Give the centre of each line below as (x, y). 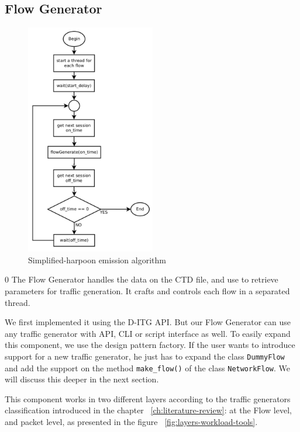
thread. (18, 302)
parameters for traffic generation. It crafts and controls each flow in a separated (147, 290)
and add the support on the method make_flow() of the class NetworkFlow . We (147, 367)
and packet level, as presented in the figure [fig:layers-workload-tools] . (131, 422)
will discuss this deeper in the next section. (82, 379)
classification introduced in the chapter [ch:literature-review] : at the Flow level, (148, 410)
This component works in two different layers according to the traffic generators (148, 398)
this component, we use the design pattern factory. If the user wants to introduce (150, 345)
